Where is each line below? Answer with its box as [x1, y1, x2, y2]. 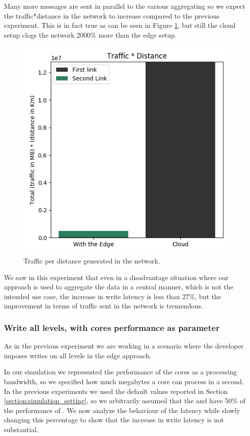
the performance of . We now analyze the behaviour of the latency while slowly [4, 405, 240, 415]
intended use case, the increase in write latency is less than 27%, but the [4, 291, 221, 301]
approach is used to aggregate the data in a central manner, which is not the [4, 282, 233, 292]
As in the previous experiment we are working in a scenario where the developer [4, 341, 244, 351]
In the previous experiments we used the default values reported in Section [4, 386, 228, 396]
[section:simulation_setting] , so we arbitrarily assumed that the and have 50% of [4, 395, 246, 406]
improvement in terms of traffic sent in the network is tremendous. [4, 301, 203, 311]
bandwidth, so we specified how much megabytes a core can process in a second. [4, 376, 244, 386]
